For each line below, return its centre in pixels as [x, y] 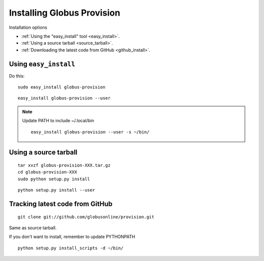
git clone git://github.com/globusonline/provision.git [86, 217]
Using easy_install [42, 64]
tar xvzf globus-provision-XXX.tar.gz [64, 165]
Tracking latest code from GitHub [61, 204]
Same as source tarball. [33, 228]
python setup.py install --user [56, 190]
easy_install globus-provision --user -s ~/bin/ [90, 132]
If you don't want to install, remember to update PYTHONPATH [72, 237]
